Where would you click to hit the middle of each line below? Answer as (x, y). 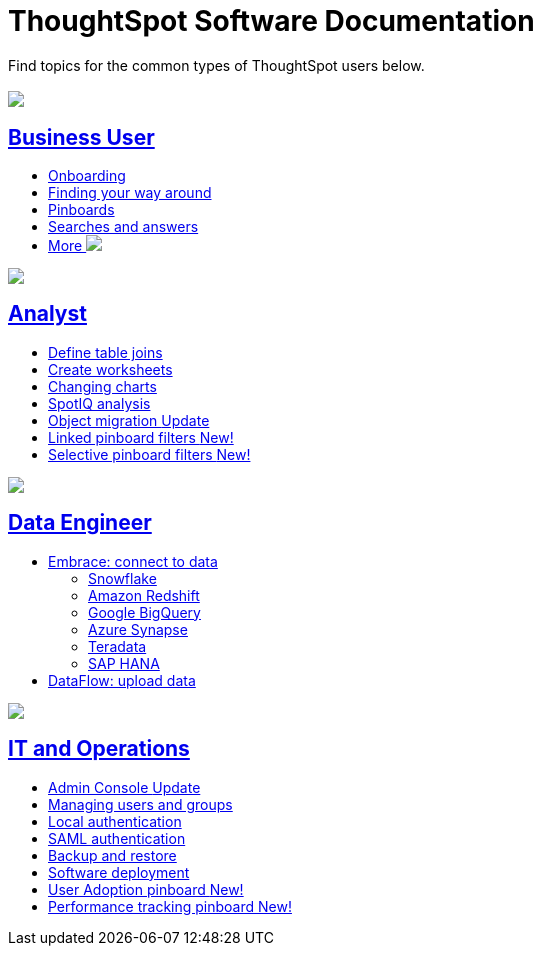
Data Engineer (80, 523)
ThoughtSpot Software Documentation (271, 21)
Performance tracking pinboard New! (170, 906)
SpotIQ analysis (99, 403)
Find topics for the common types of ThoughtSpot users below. (216, 65)
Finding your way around (130, 193)
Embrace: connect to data (133, 561)
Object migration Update (129, 420)
